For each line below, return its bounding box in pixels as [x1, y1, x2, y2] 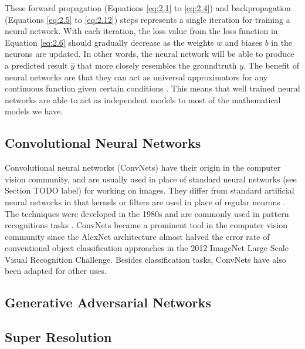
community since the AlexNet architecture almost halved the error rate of [5, 230, 270, 242]
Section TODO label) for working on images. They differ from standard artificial [5, 184, 294, 196]
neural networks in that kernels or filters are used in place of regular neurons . [5, 195, 286, 208]
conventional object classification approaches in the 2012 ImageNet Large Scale [5, 242, 289, 254]
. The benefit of [243, 59, 299, 71]
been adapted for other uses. [5, 265, 107, 277]
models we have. [5, 105, 63, 117]
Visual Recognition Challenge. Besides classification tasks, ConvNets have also [5, 253, 286, 265]
